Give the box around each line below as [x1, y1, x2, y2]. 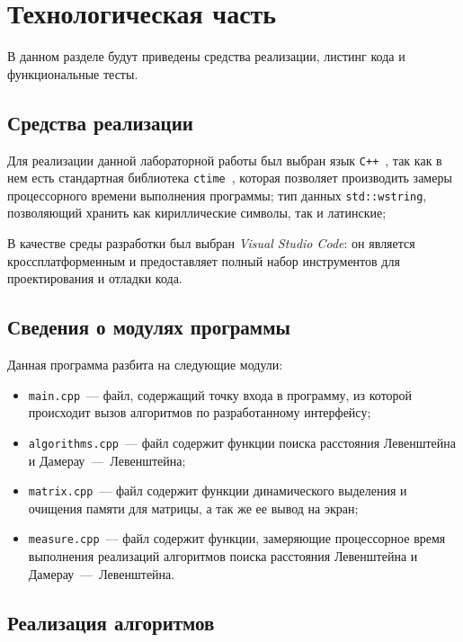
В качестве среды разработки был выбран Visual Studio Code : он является [7, 234, 415, 253]
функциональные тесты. [7, 64, 138, 83]
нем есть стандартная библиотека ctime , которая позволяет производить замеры [7, 168, 452, 187]
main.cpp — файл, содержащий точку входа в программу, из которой [28, 385, 413, 404]
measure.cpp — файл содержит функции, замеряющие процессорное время [28, 529, 446, 548]
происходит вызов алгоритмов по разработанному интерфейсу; [28, 403, 371, 422]
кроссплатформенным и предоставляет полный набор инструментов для [7, 251, 400, 270]
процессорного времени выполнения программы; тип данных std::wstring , [7, 185, 427, 204]
